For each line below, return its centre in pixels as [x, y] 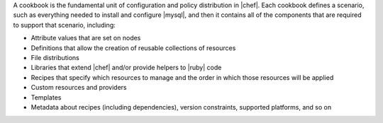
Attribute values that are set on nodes [86, 38]
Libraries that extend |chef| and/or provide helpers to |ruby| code [126, 68]
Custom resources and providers [79, 88]
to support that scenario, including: [65, 25]
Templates [46, 97]
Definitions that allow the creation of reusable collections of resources [133, 48]
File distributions [55, 57]
